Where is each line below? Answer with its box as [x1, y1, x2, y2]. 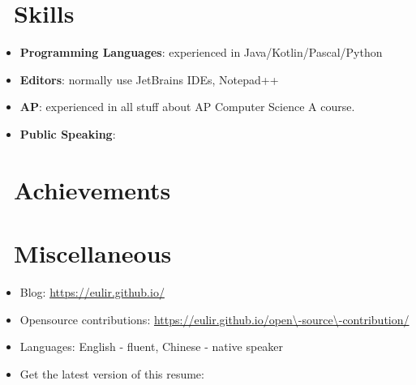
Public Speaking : [19, 125, 116, 142]
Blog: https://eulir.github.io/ [19, 284, 165, 300]
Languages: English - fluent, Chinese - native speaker [19, 338, 284, 355]
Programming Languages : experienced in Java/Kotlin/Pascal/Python [19, 44, 383, 61]
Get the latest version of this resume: [19, 365, 204, 382]
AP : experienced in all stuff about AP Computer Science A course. [19, 98, 355, 115]
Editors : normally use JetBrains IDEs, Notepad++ [19, 71, 279, 88]
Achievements [14, 173, 171, 206]
